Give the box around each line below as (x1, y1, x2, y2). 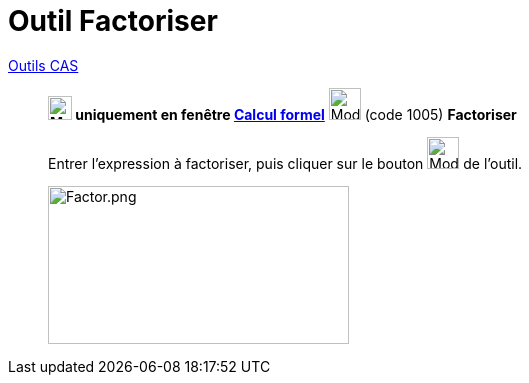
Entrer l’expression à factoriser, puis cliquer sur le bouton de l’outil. (48, 154, 523, 172)
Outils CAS (8, 56, 79, 74)
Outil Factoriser (8, 4, 218, 38)
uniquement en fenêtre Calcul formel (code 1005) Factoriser (75, 105, 517, 123)
